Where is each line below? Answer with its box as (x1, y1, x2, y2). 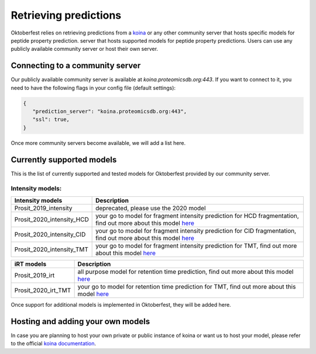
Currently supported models (11, 155, 117, 165)
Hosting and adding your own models (11, 316, 150, 327)
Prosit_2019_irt (14, 271, 55, 279)
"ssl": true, (32, 116, 70, 123)
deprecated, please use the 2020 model (95, 204, 206, 212)
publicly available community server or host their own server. (11, 46, 158, 53)
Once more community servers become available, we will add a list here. (11, 139, 186, 146)
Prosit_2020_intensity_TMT (14, 245, 89, 254)
